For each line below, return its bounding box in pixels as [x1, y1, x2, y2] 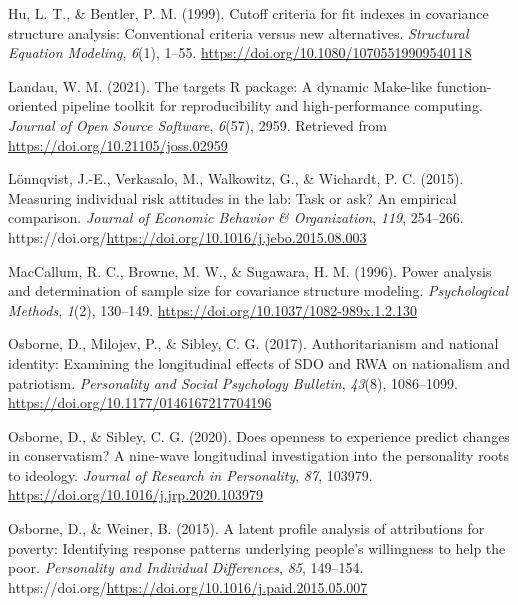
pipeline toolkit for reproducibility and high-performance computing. [62, 95, 483, 116]
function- [436, 75, 492, 96]
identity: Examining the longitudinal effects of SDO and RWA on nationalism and [8, 352, 511, 373]
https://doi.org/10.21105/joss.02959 [8, 134, 228, 155]
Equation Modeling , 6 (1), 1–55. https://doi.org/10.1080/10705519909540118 [8, 42, 472, 63]
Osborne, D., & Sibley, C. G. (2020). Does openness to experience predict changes [8, 425, 510, 446]
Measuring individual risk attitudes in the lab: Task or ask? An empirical [8, 187, 457, 208]
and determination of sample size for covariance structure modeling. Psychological [8, 280, 509, 301]
